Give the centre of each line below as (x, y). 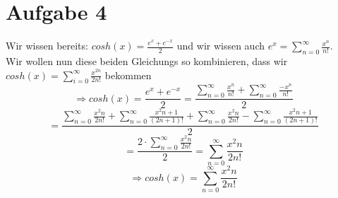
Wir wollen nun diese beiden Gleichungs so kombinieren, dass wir (147, 60)
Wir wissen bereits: (47, 46)
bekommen (128, 75)
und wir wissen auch (221, 46)
